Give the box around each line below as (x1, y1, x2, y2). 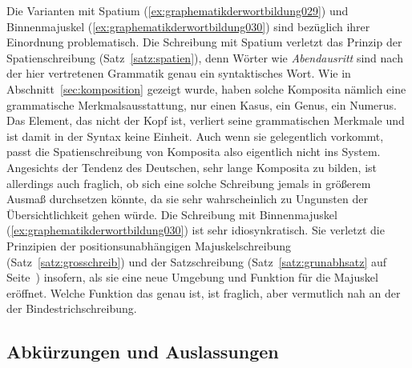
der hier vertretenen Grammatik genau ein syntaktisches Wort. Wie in (6, 65, 351, 82)
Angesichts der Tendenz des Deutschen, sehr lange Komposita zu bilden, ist (6, 158, 377, 175)
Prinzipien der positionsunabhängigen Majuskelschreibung (6, 237, 291, 254)
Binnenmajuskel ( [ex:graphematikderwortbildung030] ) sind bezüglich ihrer (6, 18, 370, 34)
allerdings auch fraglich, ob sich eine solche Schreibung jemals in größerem (6, 174, 371, 191)
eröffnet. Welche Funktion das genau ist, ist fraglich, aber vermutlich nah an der (6, 284, 401, 301)
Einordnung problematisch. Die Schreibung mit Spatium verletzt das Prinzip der (6, 34, 402, 50)
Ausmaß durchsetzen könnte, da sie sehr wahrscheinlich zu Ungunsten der (6, 190, 368, 207)
